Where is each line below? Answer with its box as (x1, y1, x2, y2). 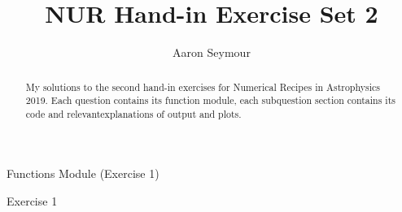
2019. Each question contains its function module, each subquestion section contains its (25, 93, 395, 107)
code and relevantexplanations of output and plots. (25, 106, 242, 120)
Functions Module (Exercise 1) (7, 165, 159, 182)
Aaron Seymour (173, 44, 251, 61)
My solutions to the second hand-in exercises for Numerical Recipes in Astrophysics (25, 80, 380, 93)
